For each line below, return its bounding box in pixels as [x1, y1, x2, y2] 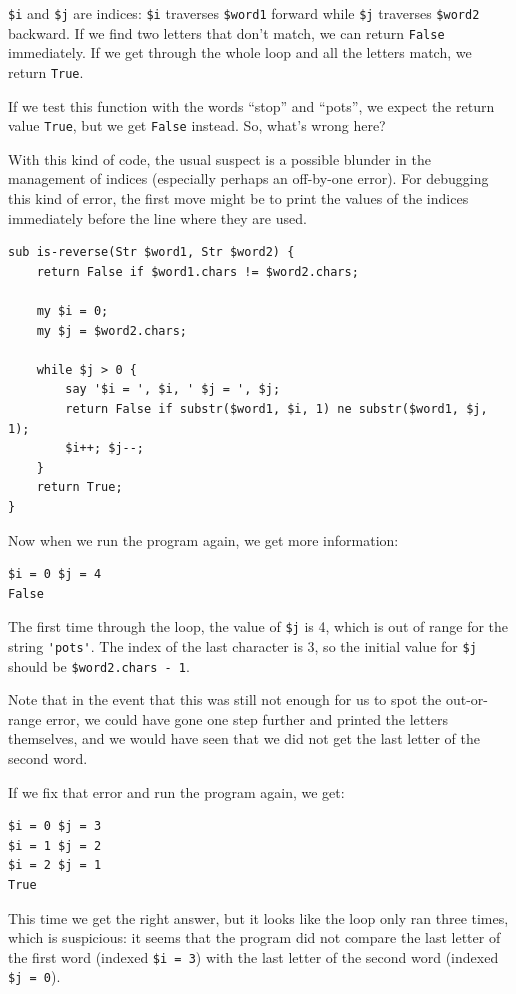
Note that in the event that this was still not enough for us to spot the [8, 689, 442, 710]
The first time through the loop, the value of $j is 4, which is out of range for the [8, 616, 509, 637]
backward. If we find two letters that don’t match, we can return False [8, 22, 445, 43]
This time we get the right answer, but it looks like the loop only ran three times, [8, 907, 509, 928]
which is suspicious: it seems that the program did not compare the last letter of [8, 927, 501, 948]
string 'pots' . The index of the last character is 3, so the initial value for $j [8, 635, 477, 656]
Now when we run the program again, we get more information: [8, 529, 399, 550]
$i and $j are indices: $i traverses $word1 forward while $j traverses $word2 [8, 3, 480, 23]
